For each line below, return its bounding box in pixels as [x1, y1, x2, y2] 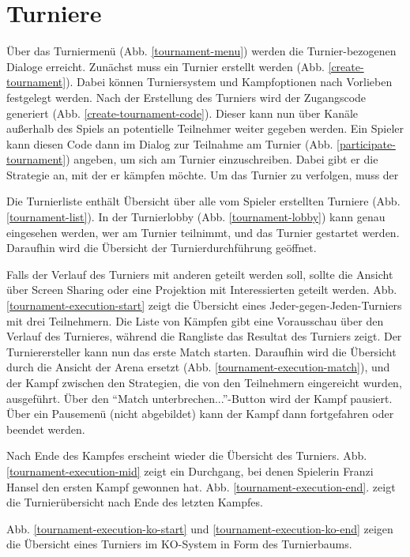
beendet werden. [6, 420, 85, 437]
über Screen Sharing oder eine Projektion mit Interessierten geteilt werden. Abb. [6, 281, 397, 298]
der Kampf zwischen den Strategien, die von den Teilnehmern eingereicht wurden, [6, 374, 402, 390]
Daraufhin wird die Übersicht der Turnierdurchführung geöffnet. [6, 239, 317, 256]
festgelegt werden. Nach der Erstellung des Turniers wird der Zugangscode [6, 88, 367, 105]
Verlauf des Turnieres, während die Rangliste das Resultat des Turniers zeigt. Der [6, 328, 402, 344]
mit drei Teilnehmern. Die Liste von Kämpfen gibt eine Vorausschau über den [6, 312, 384, 329]
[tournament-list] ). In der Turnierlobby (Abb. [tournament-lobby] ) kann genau [6, 209, 386, 225]
